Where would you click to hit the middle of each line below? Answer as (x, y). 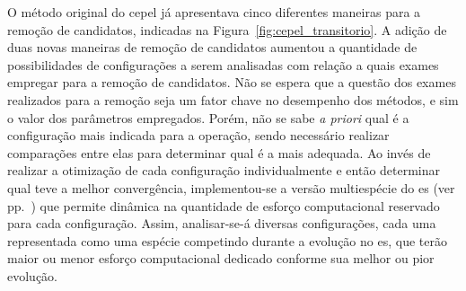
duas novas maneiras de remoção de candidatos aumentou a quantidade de (212, 47)
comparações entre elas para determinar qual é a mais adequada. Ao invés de (219, 152)
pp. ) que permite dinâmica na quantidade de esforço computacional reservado (224, 205)
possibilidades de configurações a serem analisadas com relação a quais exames (223, 64)
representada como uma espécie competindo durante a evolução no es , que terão (227, 240)
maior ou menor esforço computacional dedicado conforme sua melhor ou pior (221, 258)
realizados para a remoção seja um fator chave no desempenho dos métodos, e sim (233, 99)
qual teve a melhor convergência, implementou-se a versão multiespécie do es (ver (231, 187)
